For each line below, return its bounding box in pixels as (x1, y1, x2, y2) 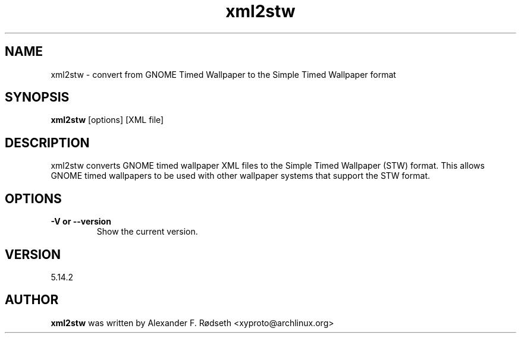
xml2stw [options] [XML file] (51, 115, 164, 125)
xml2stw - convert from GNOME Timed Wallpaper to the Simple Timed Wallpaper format (51, 69, 396, 80)
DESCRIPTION (5, 135, 90, 150)
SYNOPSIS (5, 90, 70, 105)
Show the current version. (96, 226, 198, 237)
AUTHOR (5, 292, 59, 308)
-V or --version (51, 216, 111, 227)
